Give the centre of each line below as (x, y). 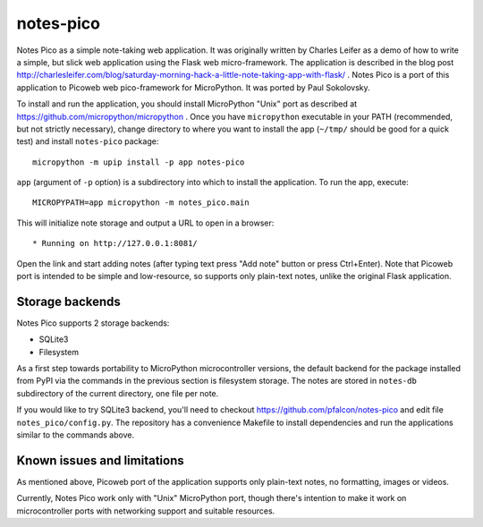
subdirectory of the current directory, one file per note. (118, 393)
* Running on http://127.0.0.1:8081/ (115, 243)
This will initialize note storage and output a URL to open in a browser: (145, 223)
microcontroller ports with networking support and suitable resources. (146, 511)
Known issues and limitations (100, 460)
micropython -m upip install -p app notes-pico (139, 162)
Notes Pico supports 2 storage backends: (93, 323)
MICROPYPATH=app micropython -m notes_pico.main (141, 203)
